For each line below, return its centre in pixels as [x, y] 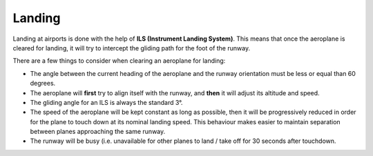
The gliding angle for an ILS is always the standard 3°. [106, 102]
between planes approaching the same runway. [98, 132]
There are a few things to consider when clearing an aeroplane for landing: [119, 61]
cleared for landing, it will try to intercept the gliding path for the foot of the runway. [132, 48]
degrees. [43, 84]
